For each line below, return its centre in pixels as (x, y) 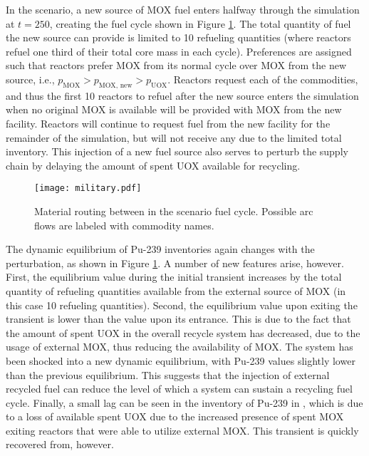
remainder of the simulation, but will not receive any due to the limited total (174, 137)
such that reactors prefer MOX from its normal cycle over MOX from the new (176, 65)
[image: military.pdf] (88, 188)
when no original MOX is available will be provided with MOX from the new (174, 109)
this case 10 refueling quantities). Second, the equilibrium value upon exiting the (182, 305)
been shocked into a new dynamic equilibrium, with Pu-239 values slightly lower (181, 360)
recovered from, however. (60, 444)
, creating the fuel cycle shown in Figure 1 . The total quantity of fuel (200, 23)
